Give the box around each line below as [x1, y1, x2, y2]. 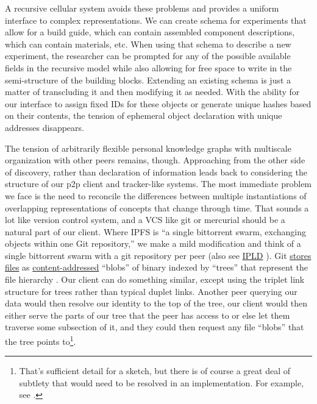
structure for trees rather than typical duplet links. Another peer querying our [5, 285, 297, 297]
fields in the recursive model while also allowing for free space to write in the [5, 61, 292, 74]
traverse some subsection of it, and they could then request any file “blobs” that [5, 321, 304, 333]
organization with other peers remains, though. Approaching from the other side [5, 154, 305, 166]
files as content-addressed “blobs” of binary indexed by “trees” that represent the [5, 261, 308, 274]
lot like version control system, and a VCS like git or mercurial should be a [5, 213, 285, 226]
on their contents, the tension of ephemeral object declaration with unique [5, 109, 282, 122]
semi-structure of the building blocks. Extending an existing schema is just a [5, 73, 291, 86]
